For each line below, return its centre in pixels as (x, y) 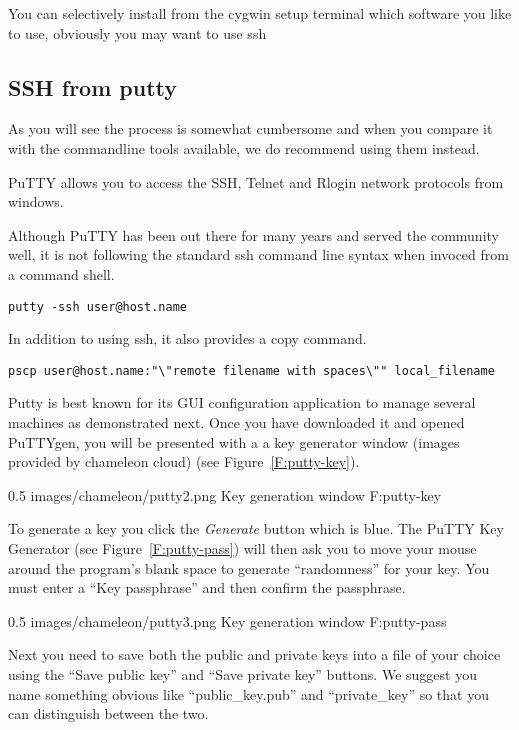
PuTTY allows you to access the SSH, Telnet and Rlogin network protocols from (256, 181)
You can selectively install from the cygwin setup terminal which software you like (260, 13)
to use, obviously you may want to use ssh (137, 32)
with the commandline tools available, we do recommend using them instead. (244, 147)
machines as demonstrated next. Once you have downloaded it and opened (236, 422)
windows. (36, 201)
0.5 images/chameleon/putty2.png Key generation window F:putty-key (225, 494)
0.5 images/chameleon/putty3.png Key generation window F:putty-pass (227, 620)
